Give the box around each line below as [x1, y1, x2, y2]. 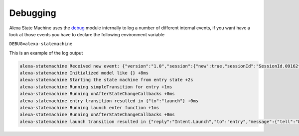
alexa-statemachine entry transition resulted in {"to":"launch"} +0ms [19, 98, 199, 104]
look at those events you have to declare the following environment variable [9, 31, 164, 37]
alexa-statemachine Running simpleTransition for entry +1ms [19, 84, 172, 89]
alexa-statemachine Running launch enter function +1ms [19, 105, 159, 111]
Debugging [9, 7, 57, 18]
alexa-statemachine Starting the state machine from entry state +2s [19, 77, 193, 83]
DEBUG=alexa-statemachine [9, 41, 73, 47]
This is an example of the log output [9, 50, 83, 56]
